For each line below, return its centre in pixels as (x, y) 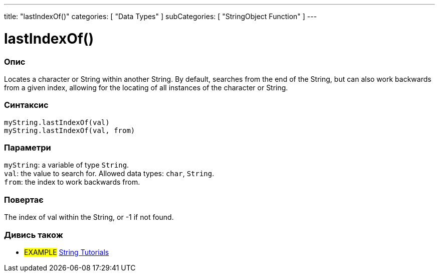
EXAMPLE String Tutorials (67, 252)
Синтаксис (26, 105)
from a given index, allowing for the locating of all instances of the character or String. (146, 87)
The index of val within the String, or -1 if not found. (89, 217)
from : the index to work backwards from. (72, 182)
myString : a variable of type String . (67, 165)
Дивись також (34, 235)
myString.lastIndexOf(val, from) (70, 130)
